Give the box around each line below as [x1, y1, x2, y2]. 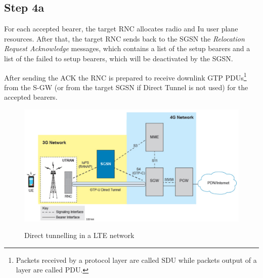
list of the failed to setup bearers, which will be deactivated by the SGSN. [4, 53, 233, 63]
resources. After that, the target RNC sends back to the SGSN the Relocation [4, 33, 245, 44]
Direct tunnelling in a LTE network [24, 230, 135, 241]
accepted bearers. [4, 92, 58, 102]
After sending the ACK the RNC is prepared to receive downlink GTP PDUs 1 [4, 70, 247, 83]
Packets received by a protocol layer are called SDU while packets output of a [16, 254, 257, 265]
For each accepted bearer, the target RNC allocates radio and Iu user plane [4, 23, 238, 34]
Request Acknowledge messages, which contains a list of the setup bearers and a [4, 43, 250, 54]
